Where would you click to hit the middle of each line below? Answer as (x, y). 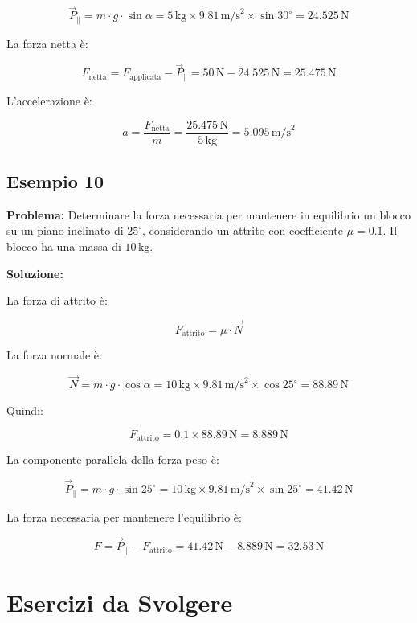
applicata (145, 77)
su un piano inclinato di (65, 230)
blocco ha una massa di (64, 246)
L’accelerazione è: (49, 100)
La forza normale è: (54, 355)
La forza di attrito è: (57, 300)
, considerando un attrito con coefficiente (243, 230)
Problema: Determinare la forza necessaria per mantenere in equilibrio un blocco (208, 214)
